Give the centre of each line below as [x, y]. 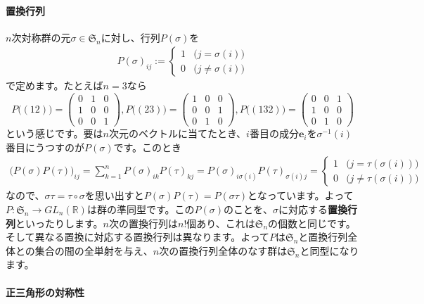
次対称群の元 [41, 37]
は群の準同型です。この [141, 209]
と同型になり [329, 250]
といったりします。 [59, 223]
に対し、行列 [130, 37]
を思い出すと [114, 195]
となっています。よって [301, 195]
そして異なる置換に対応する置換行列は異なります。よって [138, 237]
